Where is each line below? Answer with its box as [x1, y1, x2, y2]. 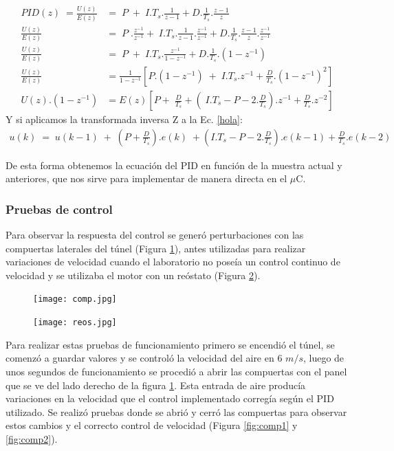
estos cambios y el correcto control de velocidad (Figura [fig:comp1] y [6, 418, 298, 432]
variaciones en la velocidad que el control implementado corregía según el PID [6, 391, 334, 406]
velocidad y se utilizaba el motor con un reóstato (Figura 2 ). [6, 267, 261, 282]
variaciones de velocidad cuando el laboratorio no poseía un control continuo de [6, 254, 340, 269]
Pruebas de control [6, 200, 113, 217]
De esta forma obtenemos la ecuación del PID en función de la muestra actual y [6, 157, 342, 172]
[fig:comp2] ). [6, 431, 58, 445]
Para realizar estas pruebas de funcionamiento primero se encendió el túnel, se [6, 337, 335, 351]
